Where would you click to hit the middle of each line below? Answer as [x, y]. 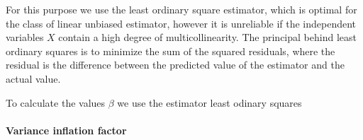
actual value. [33, 78]
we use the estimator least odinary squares [210, 102]
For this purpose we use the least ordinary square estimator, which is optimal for [181, 9]
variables [25, 37]
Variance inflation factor [66, 130]
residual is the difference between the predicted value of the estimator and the [175, 65]
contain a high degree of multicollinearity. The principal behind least [207, 37]
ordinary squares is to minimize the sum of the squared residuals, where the [171, 51]
